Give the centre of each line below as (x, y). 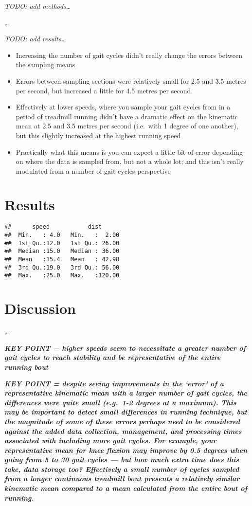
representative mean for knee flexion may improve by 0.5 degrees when (126, 450)
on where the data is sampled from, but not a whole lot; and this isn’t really (130, 161)
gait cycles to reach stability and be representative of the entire (113, 357)
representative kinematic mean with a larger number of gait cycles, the (126, 393)
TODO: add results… (35, 39)
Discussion (40, 308)
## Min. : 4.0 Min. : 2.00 (62, 235)
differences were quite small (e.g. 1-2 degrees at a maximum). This (120, 402)
